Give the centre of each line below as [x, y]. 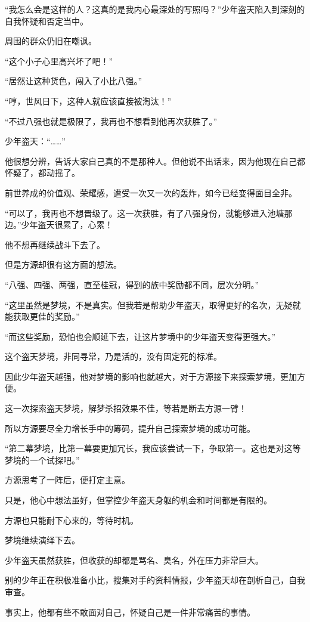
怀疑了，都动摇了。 [42, 173]
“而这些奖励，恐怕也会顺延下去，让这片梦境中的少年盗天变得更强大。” [140, 336]
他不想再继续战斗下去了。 [55, 244]
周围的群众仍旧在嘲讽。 [51, 41]
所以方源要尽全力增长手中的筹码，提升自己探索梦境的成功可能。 [130, 428]
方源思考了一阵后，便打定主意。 [67, 480]
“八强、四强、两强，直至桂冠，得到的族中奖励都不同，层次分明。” [132, 284]
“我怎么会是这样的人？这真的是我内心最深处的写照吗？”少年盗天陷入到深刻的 [155, 9]
